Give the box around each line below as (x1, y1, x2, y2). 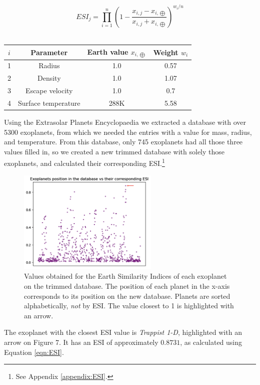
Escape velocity (25, 85, 73, 95)
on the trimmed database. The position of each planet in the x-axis (24, 281, 230, 291)
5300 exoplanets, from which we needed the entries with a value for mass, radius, (4, 126, 252, 137)
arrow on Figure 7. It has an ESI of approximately (4, 337, 158, 347)
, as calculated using (180, 337, 242, 347)
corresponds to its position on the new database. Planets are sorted (24, 290, 230, 301)
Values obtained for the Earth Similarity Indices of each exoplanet (24, 271, 227, 281)
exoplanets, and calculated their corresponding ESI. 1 (4, 156, 165, 168)
